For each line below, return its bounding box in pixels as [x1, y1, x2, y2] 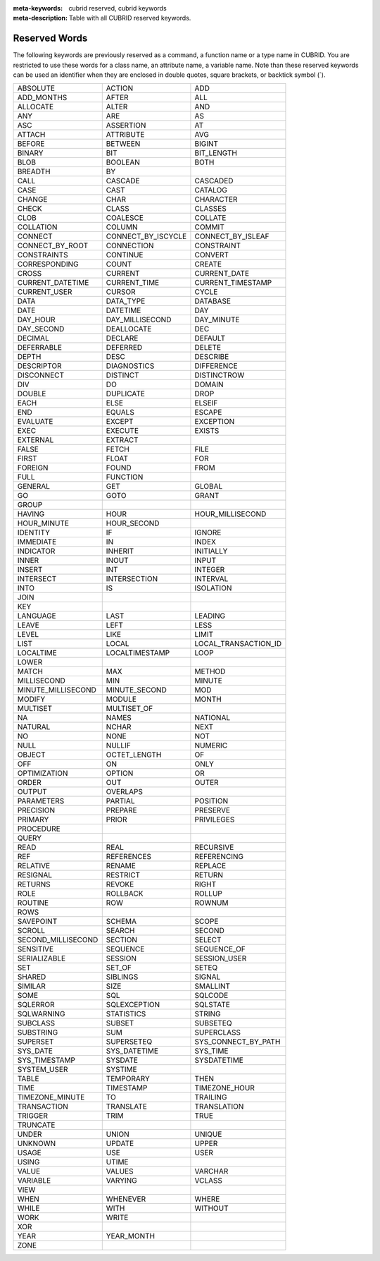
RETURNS [17, 879, 51, 889]
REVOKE [106, 879, 134, 889]
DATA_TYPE [106, 296, 146, 306]
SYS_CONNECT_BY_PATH [194, 1037, 281, 1047]
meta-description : [13, 14, 68, 23]
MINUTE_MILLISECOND [17, 685, 96, 695]
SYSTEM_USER [17, 1065, 68, 1075]
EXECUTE [106, 426, 139, 436]
